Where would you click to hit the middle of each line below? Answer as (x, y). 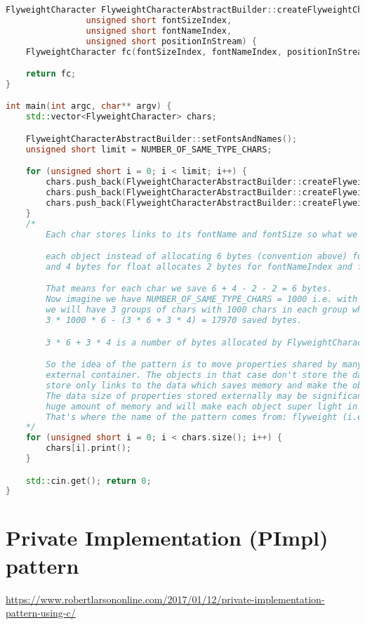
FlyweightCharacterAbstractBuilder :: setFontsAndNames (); (161, 139)
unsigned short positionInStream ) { (172, 41)
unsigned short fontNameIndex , (159, 31)
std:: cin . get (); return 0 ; (88, 481)
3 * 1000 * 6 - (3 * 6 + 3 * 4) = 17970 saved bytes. (174, 321)
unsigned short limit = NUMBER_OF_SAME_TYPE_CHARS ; (149, 149)
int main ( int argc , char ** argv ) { (89, 106)
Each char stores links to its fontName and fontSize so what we (202, 234)
